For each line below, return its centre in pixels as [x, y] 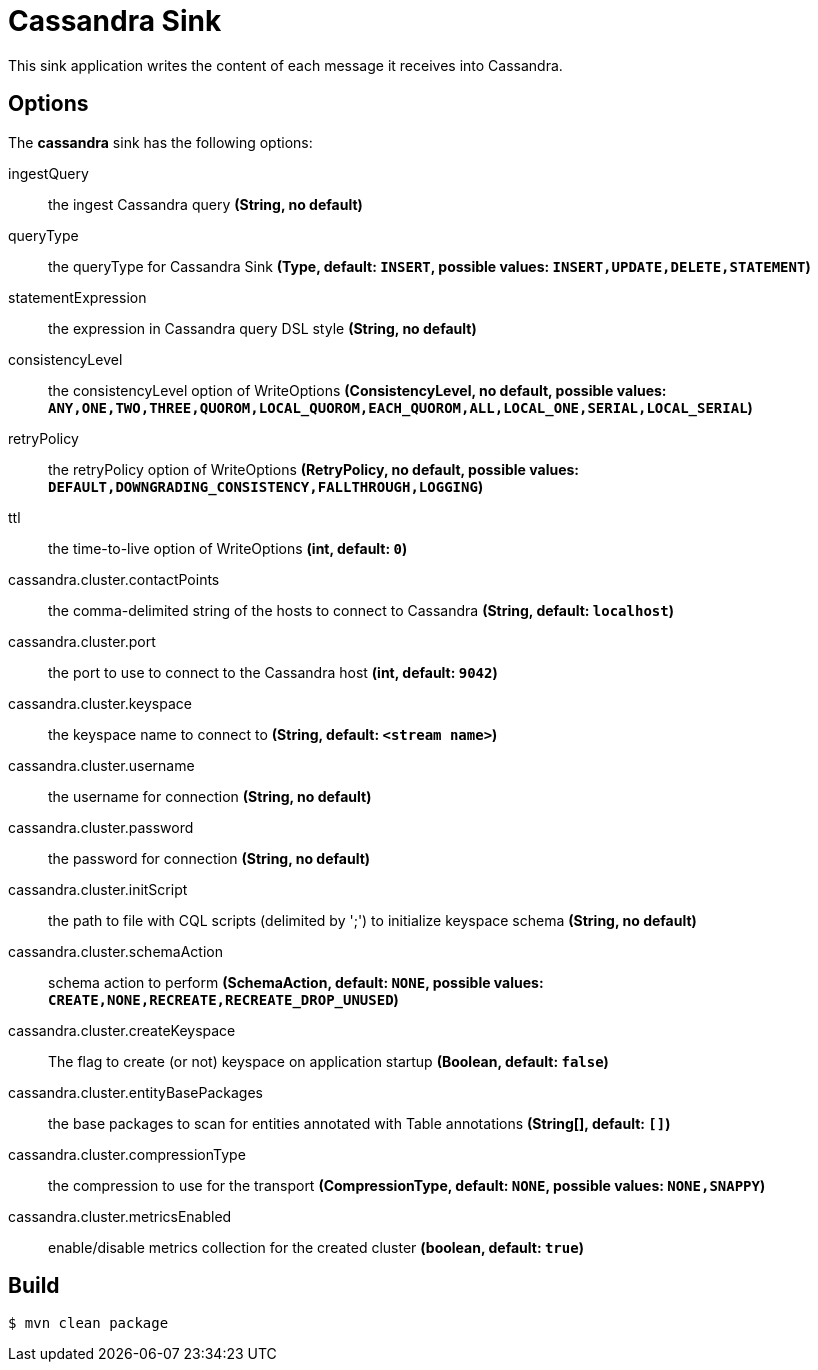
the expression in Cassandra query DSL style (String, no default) [262, 328]
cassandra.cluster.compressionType [127, 1154]
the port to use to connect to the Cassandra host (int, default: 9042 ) [273, 672]
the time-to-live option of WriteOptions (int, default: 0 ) [228, 548]
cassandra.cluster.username [101, 765]
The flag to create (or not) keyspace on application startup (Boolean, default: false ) [328, 1061]
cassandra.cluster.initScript [98, 889]
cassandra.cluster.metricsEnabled [120, 1216]
